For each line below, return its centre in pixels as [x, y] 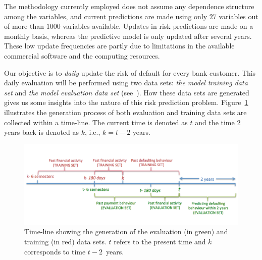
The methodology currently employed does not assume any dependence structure [129, 6]
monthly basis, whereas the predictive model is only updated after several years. [128, 36]
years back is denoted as [42, 132]
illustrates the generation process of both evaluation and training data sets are [125, 112]
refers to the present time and [160, 241]
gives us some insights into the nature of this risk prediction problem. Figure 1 [126, 102]
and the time [215, 122]
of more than [24, 26]
